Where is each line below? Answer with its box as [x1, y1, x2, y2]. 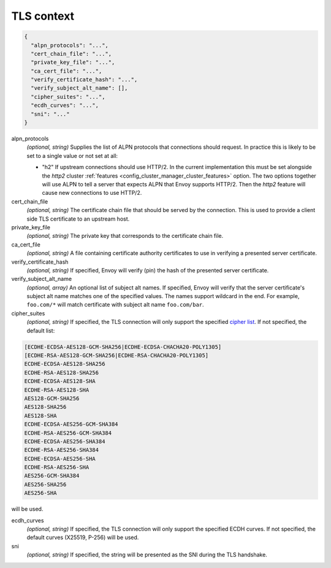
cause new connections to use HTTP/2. [42, 189, 142, 197]
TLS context [11, 9, 75, 23]
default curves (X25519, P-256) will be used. [26, 534, 139, 541]
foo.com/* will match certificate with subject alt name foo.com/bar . [26, 301, 205, 309]
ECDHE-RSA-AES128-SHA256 [24, 369, 99, 376]
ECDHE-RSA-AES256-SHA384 [24, 446, 99, 454]
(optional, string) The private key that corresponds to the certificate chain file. [26, 232, 224, 240]
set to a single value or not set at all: [26, 152, 118, 159]
